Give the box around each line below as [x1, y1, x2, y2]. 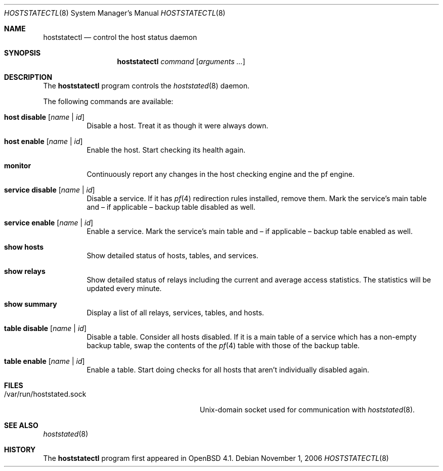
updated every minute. [86, 284, 162, 293]
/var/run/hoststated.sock [4, 390, 86, 398]
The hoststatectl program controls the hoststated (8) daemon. [43, 81, 250, 90]
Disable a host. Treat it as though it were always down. [86, 121, 269, 130]
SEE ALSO [4, 421, 38, 430]
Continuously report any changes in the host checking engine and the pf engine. [86, 170, 355, 178]
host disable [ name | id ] [4, 113, 85, 121]
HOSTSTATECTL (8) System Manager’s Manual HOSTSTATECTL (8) [4, 9, 226, 17]
